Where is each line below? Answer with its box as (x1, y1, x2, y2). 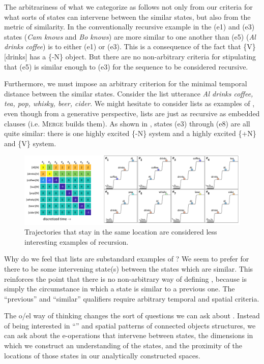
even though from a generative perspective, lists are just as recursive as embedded (4, 108, 260, 118)
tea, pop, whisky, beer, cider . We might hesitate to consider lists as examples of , (4, 98, 255, 109)
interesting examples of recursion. (24, 236, 129, 247)
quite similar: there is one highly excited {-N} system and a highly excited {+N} (4, 128, 256, 139)
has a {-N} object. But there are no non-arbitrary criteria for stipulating (30, 51, 256, 61)
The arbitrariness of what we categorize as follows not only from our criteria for (4, 2, 253, 12)
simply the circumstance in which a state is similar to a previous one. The (4, 283, 235, 294)
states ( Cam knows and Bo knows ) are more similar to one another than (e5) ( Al (4, 31, 256, 42)
